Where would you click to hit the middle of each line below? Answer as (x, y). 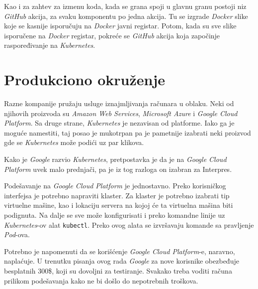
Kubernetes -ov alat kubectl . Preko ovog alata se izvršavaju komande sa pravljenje (129, 224)
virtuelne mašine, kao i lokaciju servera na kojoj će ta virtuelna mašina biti (119, 205)
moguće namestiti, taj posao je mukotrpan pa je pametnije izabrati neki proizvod (128, 132)
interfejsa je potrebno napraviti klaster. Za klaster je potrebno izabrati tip (117, 195)
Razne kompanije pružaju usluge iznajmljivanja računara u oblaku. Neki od (119, 103)
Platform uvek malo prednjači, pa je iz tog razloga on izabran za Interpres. (118, 169)
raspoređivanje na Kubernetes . (50, 45)
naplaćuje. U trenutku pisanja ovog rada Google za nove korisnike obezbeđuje (122, 261)
